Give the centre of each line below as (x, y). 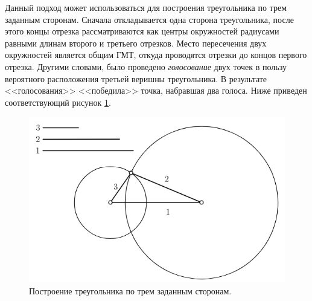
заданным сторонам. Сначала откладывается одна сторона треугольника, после (149, 19)
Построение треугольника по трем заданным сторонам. (130, 291)
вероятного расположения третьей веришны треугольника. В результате (136, 78)
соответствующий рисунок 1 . (58, 102)
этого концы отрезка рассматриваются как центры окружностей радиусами (142, 31)
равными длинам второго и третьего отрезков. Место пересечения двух (136, 43)
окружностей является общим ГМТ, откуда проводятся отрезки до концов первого (156, 55)
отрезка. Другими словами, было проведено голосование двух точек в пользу (146, 66)
